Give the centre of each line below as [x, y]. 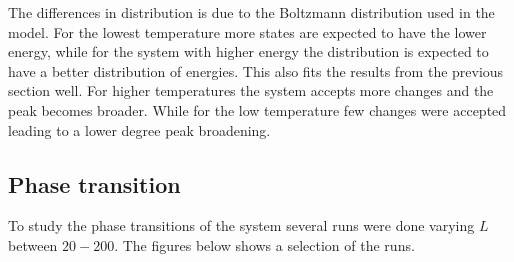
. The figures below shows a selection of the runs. [264, 244]
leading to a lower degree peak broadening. [139, 129]
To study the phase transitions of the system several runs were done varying [241, 225]
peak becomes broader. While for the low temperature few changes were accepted [257, 109]
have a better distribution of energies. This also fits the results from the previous [256, 70]
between [33, 244]
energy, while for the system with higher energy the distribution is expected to [248, 51]
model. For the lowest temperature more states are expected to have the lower [247, 31]
